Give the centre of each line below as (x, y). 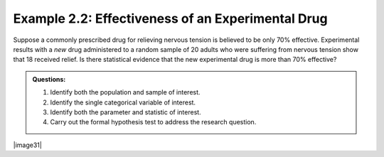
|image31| (27, 145)
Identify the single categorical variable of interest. (123, 102)
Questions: (49, 79)
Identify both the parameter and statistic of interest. (126, 112)
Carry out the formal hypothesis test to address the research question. (153, 122)
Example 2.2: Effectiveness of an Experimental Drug (170, 18)
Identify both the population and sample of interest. (125, 92)
